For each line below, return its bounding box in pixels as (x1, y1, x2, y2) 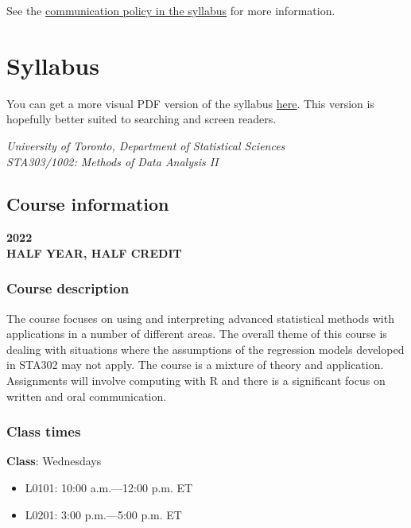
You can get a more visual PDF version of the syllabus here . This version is (6, 95, 374, 111)
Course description (6, 278, 130, 298)
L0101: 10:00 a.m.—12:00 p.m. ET (25, 479, 193, 496)
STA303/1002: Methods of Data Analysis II (6, 153, 219, 169)
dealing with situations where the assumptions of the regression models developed (6, 340, 405, 357)
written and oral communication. (6, 387, 167, 404)
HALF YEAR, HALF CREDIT (6, 244, 182, 261)
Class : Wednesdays (6, 452, 102, 469)
